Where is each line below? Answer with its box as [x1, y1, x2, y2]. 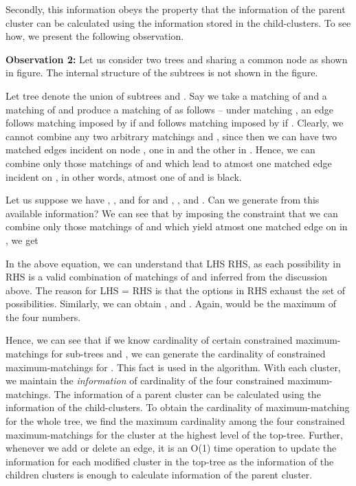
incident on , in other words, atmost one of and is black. [5, 169, 242, 184]
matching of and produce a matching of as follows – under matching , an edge [5, 102, 334, 116]
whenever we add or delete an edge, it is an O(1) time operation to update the [5, 441, 337, 455]
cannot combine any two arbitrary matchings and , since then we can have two [5, 129, 337, 143]
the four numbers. [5, 309, 81, 324]
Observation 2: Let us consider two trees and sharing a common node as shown [5, 52, 348, 66]
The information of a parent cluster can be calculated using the [54, 386, 321, 401]
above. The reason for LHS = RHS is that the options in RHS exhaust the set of [5, 283, 346, 297]
